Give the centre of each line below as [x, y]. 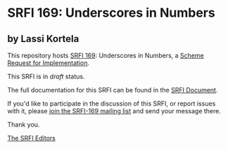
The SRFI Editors [32, 138]
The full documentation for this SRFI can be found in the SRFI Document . [113, 90]
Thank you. [24, 125]
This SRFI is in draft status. [46, 76]
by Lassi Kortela [43, 39]
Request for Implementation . [49, 63]
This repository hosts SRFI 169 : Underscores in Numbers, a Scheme [106, 55]
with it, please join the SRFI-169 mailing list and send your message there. [114, 111]
